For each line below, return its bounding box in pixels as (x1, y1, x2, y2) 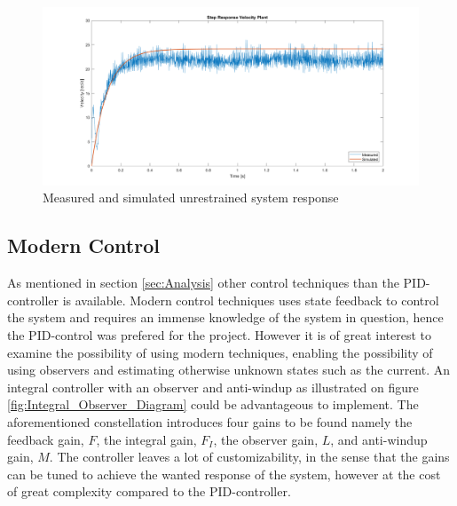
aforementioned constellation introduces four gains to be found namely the (7, 412, 413, 431)
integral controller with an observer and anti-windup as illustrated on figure (7, 377, 419, 396)
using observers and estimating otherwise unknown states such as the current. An (7, 360, 451, 379)
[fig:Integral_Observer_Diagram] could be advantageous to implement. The (7, 395, 419, 414)
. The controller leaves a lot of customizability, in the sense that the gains (49, 447, 450, 466)
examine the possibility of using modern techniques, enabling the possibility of (7, 343, 433, 361)
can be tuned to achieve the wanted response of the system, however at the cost (7, 464, 441, 483)
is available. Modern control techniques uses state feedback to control (62, 290, 439, 309)
